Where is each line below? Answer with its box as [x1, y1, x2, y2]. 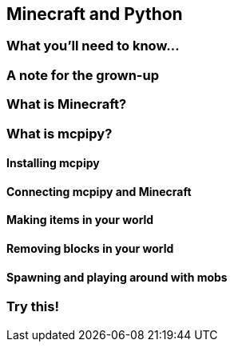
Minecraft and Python [6, 4, 183, 24]
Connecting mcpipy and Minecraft [6, 184, 192, 198]
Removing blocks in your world [6, 241, 174, 255]
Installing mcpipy [6, 156, 100, 170]
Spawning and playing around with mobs [6, 270, 228, 284]
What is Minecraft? [6, 96, 127, 113]
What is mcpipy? [6, 125, 113, 142]
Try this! [6, 298, 59, 315]
